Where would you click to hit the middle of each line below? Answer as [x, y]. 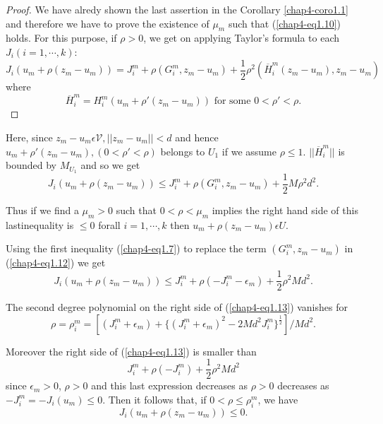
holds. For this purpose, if [61, 38]
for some [232, 101]
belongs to [183, 151]
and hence [197, 137]
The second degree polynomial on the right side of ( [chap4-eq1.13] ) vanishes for [177, 307]
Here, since [29, 137]
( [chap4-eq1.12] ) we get [56, 263]
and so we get [110, 165]
